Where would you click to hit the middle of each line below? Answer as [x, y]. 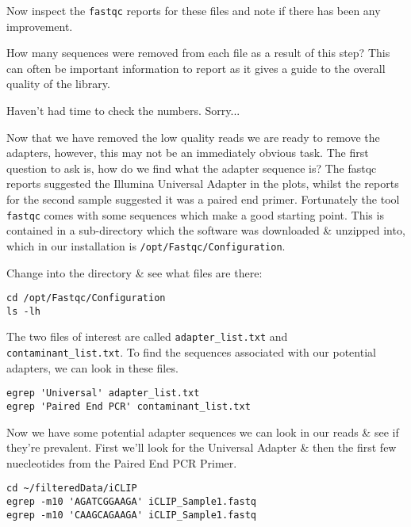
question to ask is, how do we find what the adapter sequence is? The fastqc [192, 168]
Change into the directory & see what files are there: [134, 272]
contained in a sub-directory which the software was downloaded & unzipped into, [206, 230]
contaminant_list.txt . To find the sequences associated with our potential [191, 352]
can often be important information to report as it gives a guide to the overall [196, 68]
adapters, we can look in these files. [92, 367]
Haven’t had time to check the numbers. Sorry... [123, 111]
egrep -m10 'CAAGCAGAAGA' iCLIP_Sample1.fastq [131, 515]
